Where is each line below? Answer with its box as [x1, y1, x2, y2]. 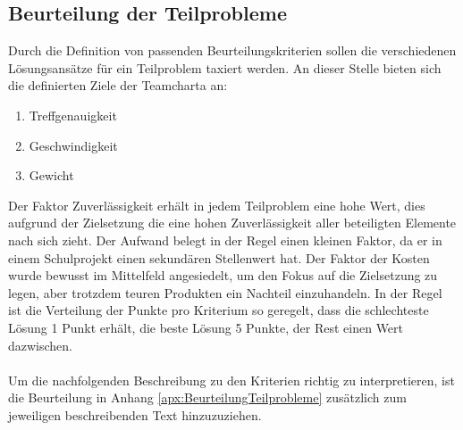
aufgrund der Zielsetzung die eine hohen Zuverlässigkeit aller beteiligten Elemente [8, 213, 457, 232]
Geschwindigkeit [29, 136, 118, 154]
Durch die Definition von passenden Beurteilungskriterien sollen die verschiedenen [8, 41, 457, 60]
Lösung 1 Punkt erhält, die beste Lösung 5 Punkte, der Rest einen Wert [8, 318, 404, 336]
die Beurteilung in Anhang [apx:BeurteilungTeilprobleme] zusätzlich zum [8, 388, 407, 407]
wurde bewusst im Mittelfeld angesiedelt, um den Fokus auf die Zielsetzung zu [8, 266, 438, 285]
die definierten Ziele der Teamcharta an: [8, 76, 228, 95]
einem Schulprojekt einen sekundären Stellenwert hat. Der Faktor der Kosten [8, 248, 430, 267]
